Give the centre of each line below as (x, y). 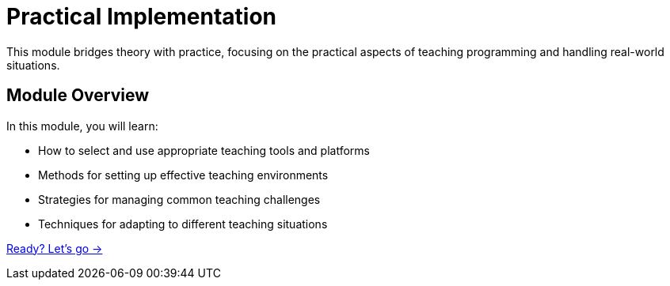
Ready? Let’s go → (55, 248)
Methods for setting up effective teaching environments (183, 175)
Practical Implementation (142, 17)
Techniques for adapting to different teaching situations (183, 224)
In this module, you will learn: (82, 126)
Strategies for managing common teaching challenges (179, 199)
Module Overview (78, 96)
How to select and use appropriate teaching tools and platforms (204, 150)
